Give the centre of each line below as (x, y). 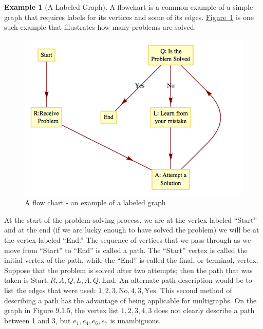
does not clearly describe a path (204, 310)
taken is (16, 280)
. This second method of (194, 290)
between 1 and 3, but (37, 320)
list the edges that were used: (50, 290)
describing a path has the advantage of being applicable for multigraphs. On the (130, 300)
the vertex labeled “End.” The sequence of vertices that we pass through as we (128, 240)
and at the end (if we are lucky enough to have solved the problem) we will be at (132, 230)
